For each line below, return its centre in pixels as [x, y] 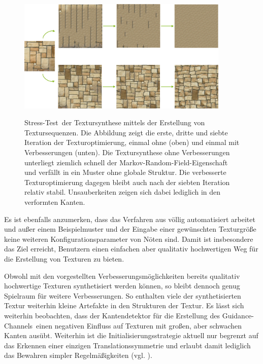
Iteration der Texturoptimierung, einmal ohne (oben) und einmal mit [132, 142]
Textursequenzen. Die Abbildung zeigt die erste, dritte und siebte [126, 132]
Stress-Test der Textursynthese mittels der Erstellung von [115, 122]
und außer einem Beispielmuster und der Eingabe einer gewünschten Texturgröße [130, 229]
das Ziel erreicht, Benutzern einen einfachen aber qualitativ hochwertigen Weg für [131, 249]
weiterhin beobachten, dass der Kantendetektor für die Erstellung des [112, 315]
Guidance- [238, 315]
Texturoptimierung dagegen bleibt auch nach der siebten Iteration [127, 182]
